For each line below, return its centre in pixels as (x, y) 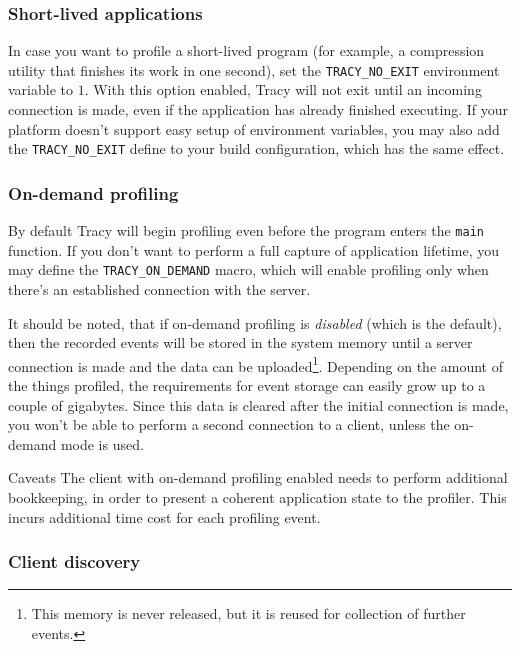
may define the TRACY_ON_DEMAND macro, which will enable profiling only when (248, 269)
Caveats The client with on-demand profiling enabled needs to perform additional (258, 477)
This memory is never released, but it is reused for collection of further (248, 613)
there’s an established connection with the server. (159, 289)
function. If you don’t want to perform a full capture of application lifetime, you (253, 249)
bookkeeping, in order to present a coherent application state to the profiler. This (257, 497)
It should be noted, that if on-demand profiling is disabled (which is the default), (255, 322)
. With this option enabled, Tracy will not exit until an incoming (283, 89)
